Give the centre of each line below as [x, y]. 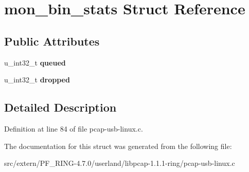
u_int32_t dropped [37, 80]
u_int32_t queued [35, 62]
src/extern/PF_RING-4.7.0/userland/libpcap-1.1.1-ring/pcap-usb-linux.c [120, 163]
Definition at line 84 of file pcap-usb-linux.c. [74, 128]
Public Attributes [52, 41]
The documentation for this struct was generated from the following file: [118, 146]
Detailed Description [60, 107]
